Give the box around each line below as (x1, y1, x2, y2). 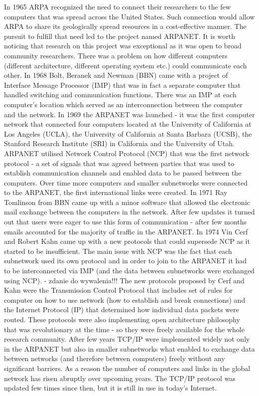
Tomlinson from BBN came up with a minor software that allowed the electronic (4, 197, 250, 207)
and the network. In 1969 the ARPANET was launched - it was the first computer (4, 109, 255, 119)
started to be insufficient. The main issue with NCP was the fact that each (4, 245, 232, 256)
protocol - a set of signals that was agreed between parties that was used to (4, 158, 235, 168)
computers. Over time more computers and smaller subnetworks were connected (4, 177, 248, 188)
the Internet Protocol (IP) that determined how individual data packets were (4, 304, 239, 315)
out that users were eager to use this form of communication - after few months (4, 216, 247, 227)
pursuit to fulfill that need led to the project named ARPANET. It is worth (4, 30, 236, 41)
